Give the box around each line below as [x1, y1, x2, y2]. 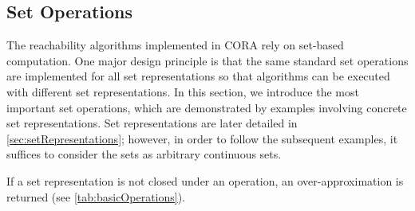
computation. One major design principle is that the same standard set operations [6, 52, 409, 68]
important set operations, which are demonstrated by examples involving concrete [6, 99, 407, 115]
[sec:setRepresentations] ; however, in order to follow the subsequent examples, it [6, 130, 398, 147]
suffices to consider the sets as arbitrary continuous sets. [6, 146, 282, 162]
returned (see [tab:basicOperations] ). [6, 188, 186, 205]
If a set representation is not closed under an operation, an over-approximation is [6, 172, 404, 189]
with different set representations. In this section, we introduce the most [6, 83, 359, 100]
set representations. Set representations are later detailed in [6, 115, 298, 131]
